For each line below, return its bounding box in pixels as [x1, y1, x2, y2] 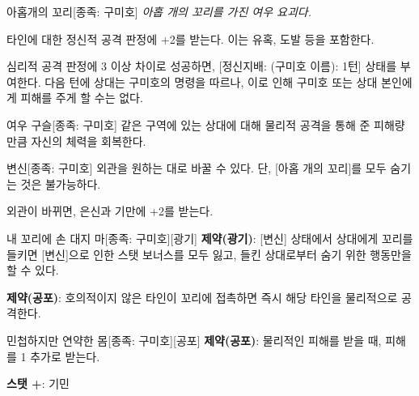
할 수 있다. [6, 262, 59, 279]
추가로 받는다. [30, 347, 100, 364]
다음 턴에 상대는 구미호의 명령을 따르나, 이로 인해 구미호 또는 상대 [44, 73, 378, 90]
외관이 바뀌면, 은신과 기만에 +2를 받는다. [6, 202, 214, 219]
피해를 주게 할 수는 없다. [20, 89, 143, 106]
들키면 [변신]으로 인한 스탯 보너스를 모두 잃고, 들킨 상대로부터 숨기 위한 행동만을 [6, 245, 412, 262]
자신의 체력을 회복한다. [31, 132, 146, 149]
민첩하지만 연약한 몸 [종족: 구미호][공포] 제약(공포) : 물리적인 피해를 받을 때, [6, 331, 382, 348]
